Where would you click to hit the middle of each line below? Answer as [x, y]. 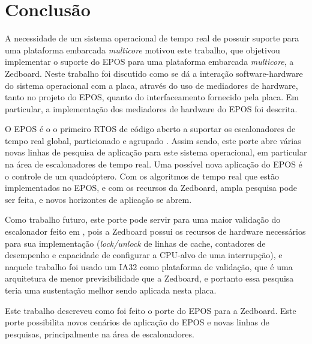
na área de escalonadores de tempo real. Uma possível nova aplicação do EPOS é [154, 164]
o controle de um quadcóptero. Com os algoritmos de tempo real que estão [142, 176]
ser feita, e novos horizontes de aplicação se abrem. [98, 199]
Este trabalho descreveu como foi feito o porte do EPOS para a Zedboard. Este [151, 310]
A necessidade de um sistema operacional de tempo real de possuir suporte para [152, 38]
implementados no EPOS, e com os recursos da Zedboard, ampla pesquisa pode [151, 188]
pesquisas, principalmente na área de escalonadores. [100, 333]
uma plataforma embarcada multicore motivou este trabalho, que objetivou [142, 50]
